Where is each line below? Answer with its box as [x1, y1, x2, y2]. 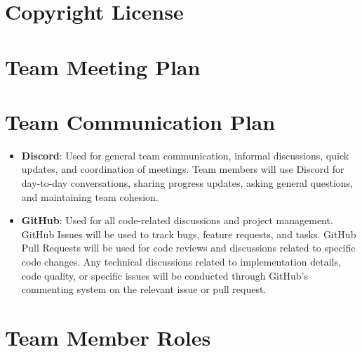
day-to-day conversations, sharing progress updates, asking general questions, [21, 176, 354, 190]
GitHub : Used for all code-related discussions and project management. [21, 213, 333, 228]
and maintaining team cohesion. [21, 189, 159, 204]
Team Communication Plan [5, 107, 276, 136]
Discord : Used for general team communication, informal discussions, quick [21, 148, 349, 162]
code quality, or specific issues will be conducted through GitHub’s [21, 268, 308, 282]
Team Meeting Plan [5, 52, 201, 81]
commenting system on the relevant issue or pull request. [21, 282, 267, 296]
